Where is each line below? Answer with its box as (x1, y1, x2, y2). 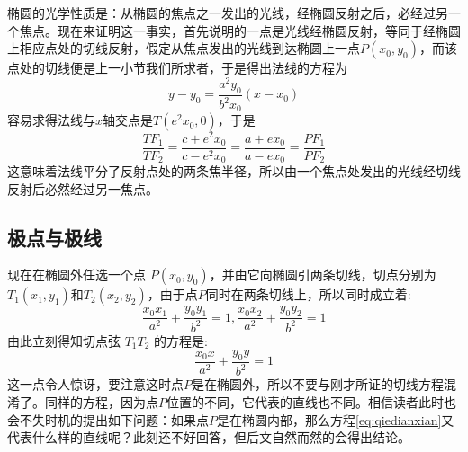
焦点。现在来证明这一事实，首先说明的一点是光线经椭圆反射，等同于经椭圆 (19, 21, 461, 40)
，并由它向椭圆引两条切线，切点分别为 (209, 265, 436, 284)
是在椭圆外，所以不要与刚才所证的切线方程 (192, 375, 444, 394)
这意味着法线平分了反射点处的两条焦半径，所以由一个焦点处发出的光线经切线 (7, 162, 461, 181)
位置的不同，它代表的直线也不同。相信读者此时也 (166, 393, 456, 411)
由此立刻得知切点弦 (7, 331, 121, 350)
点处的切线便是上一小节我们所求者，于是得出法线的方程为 (7, 58, 347, 77)
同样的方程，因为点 (44, 393, 158, 411)
